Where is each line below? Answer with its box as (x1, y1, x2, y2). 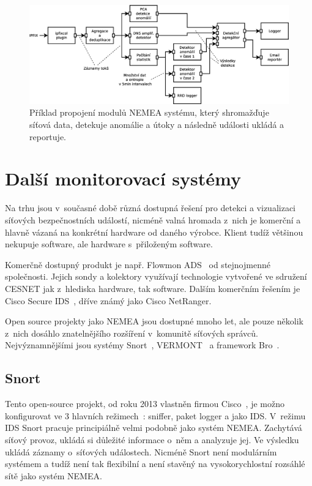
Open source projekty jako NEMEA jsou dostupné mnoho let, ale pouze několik (5, 315, 304, 327)
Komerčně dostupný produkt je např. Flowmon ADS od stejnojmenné (5, 258, 270, 271)
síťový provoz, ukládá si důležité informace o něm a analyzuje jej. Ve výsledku (5, 433, 299, 446)
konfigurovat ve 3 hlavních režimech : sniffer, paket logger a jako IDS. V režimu (5, 409, 306, 422)
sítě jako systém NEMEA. (5, 469, 102, 482)
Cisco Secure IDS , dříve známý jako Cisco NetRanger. (5, 294, 212, 307)
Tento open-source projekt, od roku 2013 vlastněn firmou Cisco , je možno (5, 397, 284, 410)
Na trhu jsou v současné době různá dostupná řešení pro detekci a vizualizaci (5, 201, 295, 214)
